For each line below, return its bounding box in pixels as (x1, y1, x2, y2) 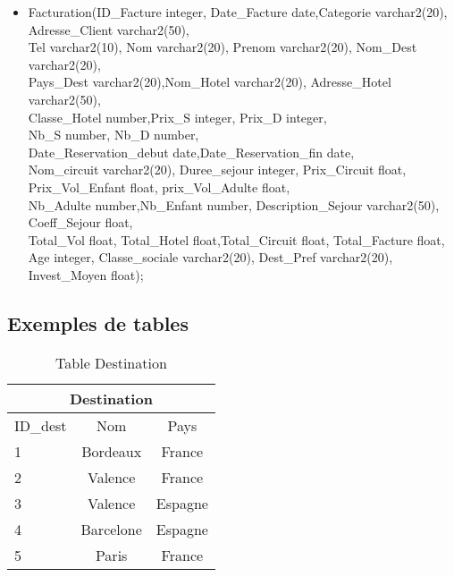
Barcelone (80, 518, 142, 539)
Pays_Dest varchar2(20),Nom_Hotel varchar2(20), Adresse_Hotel (28, 72, 391, 91)
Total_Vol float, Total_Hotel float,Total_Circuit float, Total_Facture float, (28, 230, 445, 249)
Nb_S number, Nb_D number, (28, 125, 199, 144)
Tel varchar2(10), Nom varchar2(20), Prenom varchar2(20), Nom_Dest (28, 38, 417, 56)
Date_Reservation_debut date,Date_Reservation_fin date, (28, 142, 355, 161)
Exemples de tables (7, 309, 189, 336)
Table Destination (55, 352, 167, 373)
